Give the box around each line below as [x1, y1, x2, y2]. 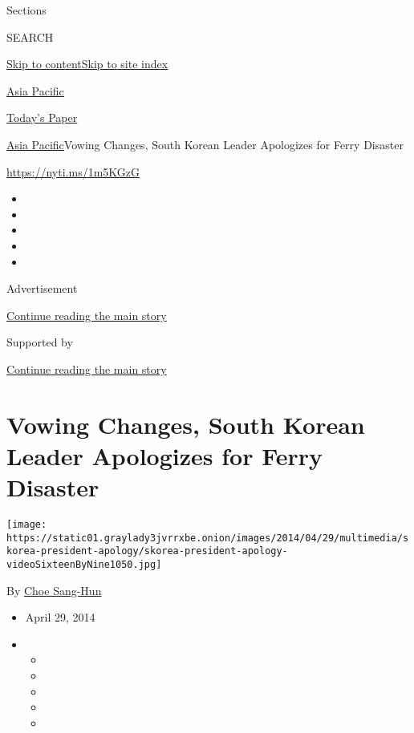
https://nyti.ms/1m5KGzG [6, 163, 140, 180]
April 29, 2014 [25, 609, 95, 626]
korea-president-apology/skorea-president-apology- [6, 545, 288, 557]
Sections [6, 2, 47, 18]
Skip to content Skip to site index [6, 55, 168, 72]
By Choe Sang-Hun [6, 581, 102, 598]
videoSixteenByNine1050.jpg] [6, 558, 162, 570]
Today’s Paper [6, 109, 78, 126]
